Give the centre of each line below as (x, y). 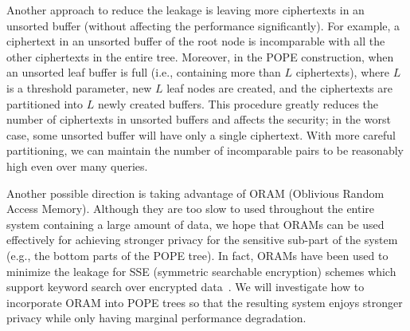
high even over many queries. (77, 165)
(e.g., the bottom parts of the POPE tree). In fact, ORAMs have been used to (197, 255)
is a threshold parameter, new (79, 87)
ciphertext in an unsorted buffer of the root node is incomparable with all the (196, 41)
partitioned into (45, 103)
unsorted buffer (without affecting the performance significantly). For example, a (203, 25)
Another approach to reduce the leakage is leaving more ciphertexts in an (185, 10)
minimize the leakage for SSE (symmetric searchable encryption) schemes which (201, 271)
